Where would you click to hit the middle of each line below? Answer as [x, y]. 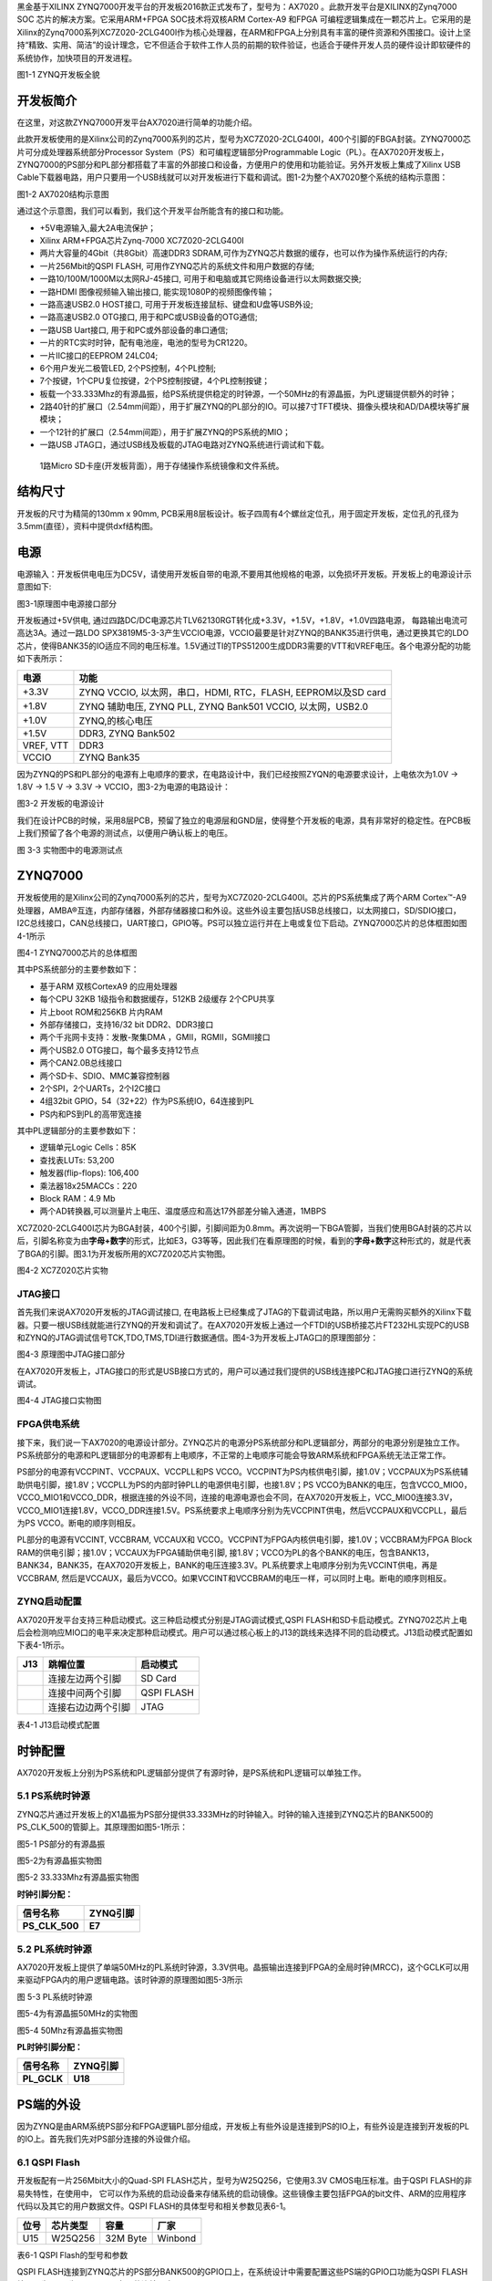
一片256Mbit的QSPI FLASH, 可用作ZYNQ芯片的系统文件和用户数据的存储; [177, 266]
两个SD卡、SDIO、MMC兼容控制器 [105, 1076]
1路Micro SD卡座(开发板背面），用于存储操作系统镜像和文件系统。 [162, 465]
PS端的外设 [49, 2104]
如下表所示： [41, 659]
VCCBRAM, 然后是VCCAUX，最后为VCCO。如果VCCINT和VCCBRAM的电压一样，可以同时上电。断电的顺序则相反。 [234, 1578]
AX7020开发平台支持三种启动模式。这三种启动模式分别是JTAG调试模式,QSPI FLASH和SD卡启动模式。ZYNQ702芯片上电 [242, 1620]
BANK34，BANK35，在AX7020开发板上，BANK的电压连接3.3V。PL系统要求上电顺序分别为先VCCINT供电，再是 [227, 1566]
